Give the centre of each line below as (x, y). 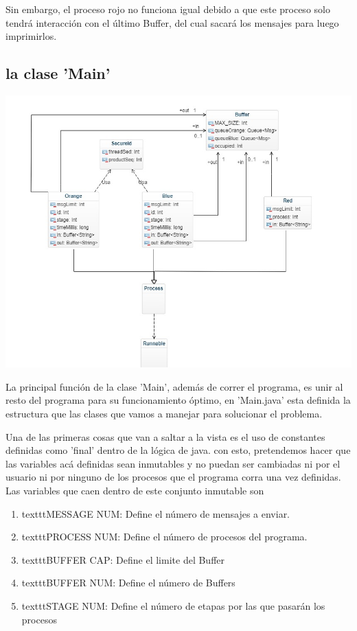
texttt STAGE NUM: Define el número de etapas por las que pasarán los (173, 605)
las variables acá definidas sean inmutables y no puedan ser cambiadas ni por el (173, 463)
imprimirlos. (31, 36)
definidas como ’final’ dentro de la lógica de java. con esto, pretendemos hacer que (178, 450)
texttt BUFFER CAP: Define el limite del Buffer (123, 559)
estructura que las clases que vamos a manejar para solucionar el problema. (164, 414)
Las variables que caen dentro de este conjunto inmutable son (135, 490)
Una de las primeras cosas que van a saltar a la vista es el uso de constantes (165, 436)
